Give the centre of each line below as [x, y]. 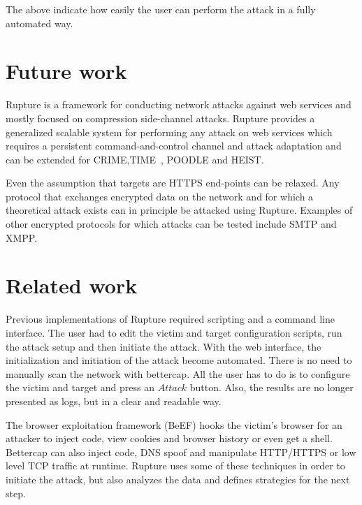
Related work [72, 285]
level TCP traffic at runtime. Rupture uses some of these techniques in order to [175, 466]
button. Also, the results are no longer [271, 387]
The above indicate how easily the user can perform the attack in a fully [161, 9]
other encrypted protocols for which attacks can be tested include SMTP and [171, 224]
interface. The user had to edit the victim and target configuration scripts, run [174, 332]
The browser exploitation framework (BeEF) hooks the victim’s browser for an [174, 424]
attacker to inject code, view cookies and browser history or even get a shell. [169, 438]
